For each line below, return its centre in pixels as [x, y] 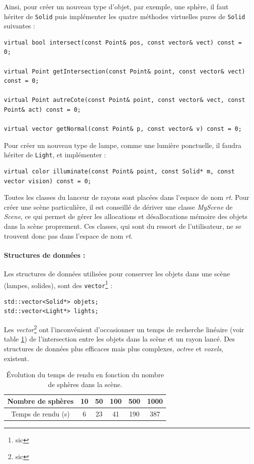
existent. [17, 358]
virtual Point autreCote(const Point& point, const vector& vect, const [125, 100]
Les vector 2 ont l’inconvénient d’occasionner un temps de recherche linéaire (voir [124, 329]
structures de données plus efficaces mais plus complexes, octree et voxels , [114, 348]
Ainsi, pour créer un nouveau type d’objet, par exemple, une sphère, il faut [116, 6]
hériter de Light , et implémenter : [55, 155]
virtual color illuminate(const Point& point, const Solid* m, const [119, 172]
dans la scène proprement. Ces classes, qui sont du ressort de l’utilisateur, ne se [123, 226]
